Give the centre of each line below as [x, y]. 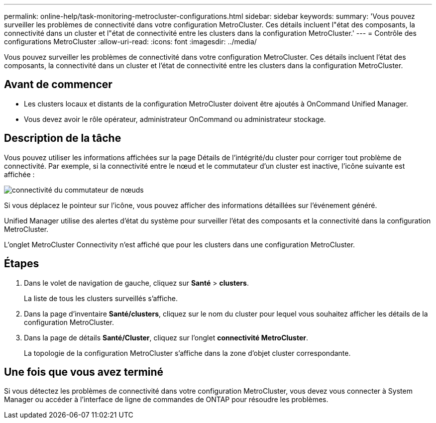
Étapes [22, 264]
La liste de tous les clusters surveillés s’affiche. [101, 298]
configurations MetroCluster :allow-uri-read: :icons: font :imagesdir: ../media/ [130, 42]
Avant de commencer [58, 85]
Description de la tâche [63, 138]
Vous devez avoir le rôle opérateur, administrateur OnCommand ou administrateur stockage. [175, 119]
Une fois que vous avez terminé [84, 372]
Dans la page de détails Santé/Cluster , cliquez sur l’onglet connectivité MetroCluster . [166, 337]
